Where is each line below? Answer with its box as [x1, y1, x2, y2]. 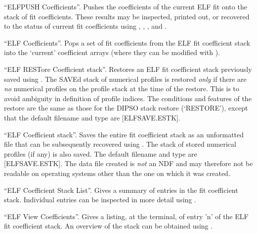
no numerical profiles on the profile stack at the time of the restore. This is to [4, 83, 240, 94]
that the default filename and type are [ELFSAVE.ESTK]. [4, 112, 180, 122]
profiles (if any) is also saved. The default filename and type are [4, 148, 197, 159]
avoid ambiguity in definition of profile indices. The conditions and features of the [4, 93, 252, 103]
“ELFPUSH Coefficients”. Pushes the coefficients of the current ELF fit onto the [4, 1, 247, 11]
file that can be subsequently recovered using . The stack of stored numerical [4, 139, 236, 149]
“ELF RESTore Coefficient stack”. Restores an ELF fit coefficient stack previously [4, 63, 252, 74]
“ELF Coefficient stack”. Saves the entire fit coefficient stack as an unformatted [4, 129, 244, 139]
